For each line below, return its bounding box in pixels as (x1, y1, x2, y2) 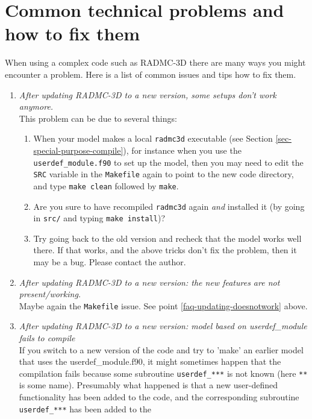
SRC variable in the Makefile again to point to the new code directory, (33, 168, 294, 180)
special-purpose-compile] (33, 143, 123, 156)
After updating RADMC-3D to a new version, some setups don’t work (19, 88, 276, 101)
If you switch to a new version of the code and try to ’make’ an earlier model (19, 343, 304, 356)
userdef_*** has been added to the (19, 402, 152, 415)
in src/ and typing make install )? (33, 212, 166, 224)
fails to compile (19, 332, 75, 344)
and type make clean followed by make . (33, 179, 179, 192)
